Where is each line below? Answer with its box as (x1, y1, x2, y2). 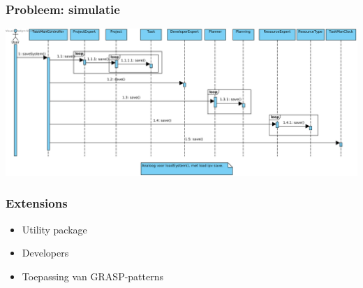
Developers (22, 245, 69, 260)
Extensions (6, 194, 68, 212)
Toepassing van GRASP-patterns (22, 268, 164, 283)
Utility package (22, 222, 87, 236)
